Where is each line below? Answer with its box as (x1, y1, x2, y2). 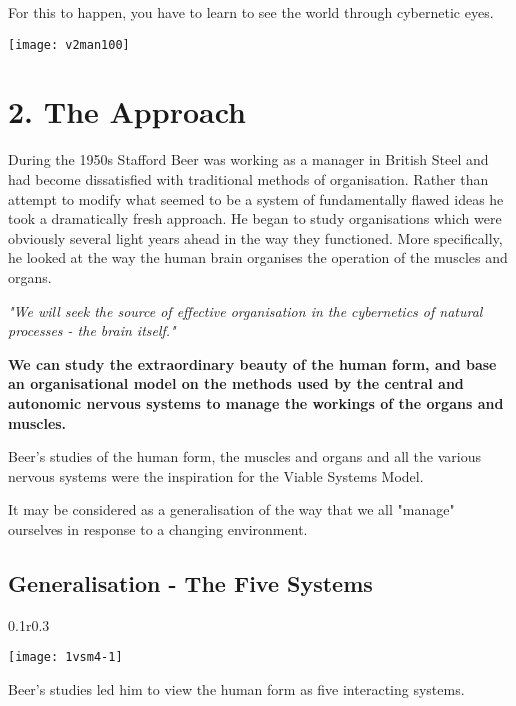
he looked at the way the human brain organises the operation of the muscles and (8, 247, 508, 268)
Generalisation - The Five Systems (8, 567, 373, 598)
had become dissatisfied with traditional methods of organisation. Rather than (8, 168, 489, 189)
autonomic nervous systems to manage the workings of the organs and (8, 392, 504, 413)
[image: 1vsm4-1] (8, 650, 123, 665)
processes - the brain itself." (8, 320, 176, 341)
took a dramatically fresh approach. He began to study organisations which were (8, 208, 502, 229)
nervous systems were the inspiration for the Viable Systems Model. (8, 465, 424, 486)
